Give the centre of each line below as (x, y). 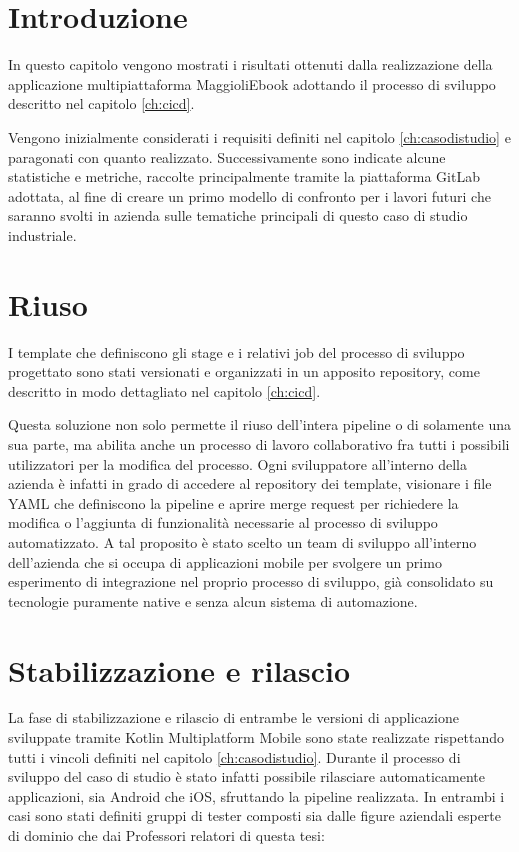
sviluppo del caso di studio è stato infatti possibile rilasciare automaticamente (247, 776)
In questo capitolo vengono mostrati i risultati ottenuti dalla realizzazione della (250, 64)
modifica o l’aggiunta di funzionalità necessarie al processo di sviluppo (223, 522)
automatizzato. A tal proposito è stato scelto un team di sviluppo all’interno (242, 541)
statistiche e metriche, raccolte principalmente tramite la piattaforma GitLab (244, 176)
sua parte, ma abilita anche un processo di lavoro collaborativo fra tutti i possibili (259, 443)
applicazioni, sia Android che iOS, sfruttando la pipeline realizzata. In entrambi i (256, 795)
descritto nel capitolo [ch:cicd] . (101, 103)
